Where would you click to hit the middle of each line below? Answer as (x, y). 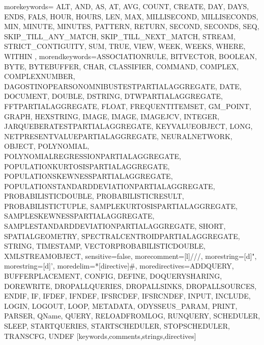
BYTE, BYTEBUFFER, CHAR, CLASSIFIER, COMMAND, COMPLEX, (122, 66)
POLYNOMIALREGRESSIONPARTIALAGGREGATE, (93, 156)
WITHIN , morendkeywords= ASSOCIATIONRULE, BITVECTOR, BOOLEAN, (130, 56)
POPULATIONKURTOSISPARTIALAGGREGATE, (87, 166)
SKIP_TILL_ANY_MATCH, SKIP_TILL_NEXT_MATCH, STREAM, (120, 36)
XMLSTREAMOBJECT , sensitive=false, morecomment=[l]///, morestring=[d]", (130, 256)
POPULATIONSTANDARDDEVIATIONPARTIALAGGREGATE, (110, 186)
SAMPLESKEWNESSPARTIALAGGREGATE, (79, 216)
